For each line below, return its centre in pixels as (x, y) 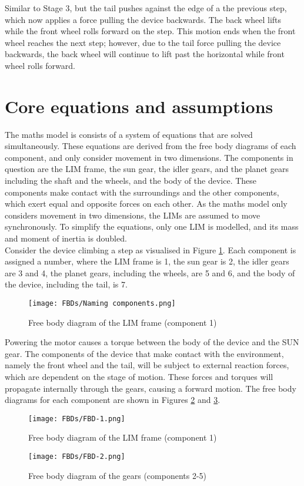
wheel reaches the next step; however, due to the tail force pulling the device (143, 42)
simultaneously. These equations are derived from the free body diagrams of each (151, 146)
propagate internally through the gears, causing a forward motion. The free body (151, 388)
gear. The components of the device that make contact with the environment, (144, 353)
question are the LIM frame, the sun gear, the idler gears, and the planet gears (147, 169)
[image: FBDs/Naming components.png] (102, 303)
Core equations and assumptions (139, 106)
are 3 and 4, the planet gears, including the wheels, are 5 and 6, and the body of (150, 272)
